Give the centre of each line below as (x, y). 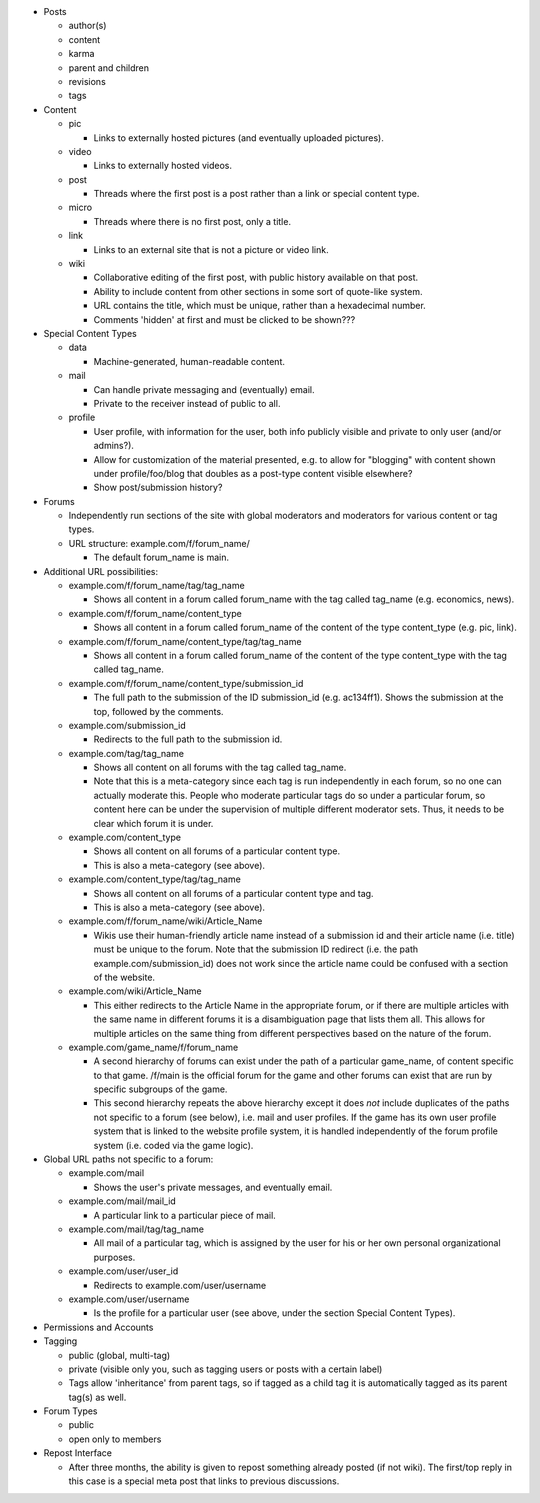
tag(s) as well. (97, 1397)
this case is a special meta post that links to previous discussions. (204, 1481)
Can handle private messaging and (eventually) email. (204, 389)
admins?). (114, 446)
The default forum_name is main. (161, 557)
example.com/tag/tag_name (126, 753)
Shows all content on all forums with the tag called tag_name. (220, 767)
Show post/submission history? (158, 487)
